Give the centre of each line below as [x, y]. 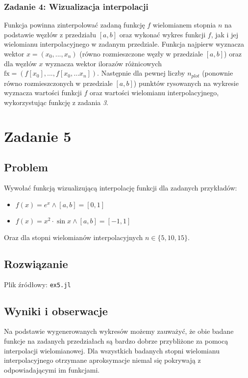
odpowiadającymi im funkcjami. [52, 369]
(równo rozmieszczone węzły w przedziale [141, 54]
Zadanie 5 [38, 136]
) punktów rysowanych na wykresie [186, 83]
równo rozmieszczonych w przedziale [58, 83]
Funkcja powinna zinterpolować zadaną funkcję [74, 25]
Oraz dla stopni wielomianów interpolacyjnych [74, 237]
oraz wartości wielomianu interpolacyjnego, [154, 93]
